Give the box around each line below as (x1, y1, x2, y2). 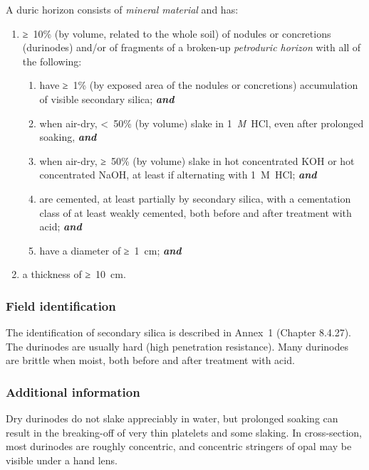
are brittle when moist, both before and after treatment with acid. (6, 353, 295, 368)
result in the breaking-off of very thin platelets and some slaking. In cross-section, (6, 424, 363, 439)
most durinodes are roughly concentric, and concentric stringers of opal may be (6, 439, 352, 454)
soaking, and (39, 129, 97, 144)
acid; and (39, 219, 82, 234)
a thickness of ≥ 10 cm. (22, 267, 126, 282)
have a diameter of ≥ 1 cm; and (39, 242, 182, 257)
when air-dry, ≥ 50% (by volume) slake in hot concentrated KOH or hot (39, 153, 355, 168)
